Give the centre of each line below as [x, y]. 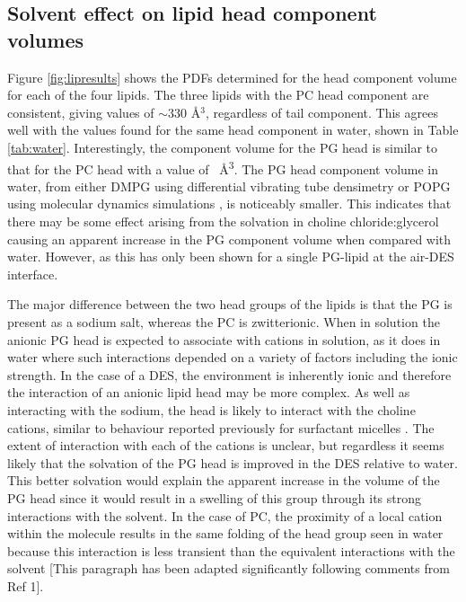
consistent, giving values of [81, 112]
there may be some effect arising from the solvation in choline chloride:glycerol [223, 221]
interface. [33, 274]
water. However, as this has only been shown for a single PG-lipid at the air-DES [231, 257]
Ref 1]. [26, 585]
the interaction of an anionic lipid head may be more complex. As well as [209, 392]
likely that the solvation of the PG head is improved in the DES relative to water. [233, 462]
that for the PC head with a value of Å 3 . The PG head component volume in [223, 167]
